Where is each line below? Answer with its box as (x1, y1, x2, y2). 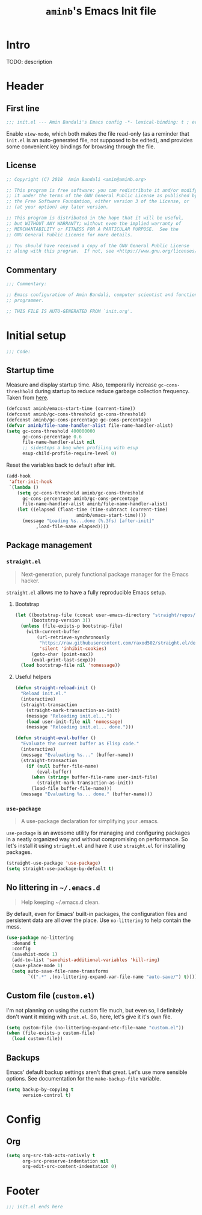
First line (6, 103, 40, 113)
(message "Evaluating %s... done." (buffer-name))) (20, 791, 153, 797)
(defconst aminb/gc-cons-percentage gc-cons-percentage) (6, 417, 152, 423)
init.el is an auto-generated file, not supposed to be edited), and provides (6, 136, 193, 144)
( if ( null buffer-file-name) (26, 763, 99, 769)
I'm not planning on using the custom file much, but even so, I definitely (6, 1006, 183, 1014)
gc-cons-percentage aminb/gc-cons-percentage (22, 496, 138, 502)
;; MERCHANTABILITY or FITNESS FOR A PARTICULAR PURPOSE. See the (6, 226, 179, 232)
